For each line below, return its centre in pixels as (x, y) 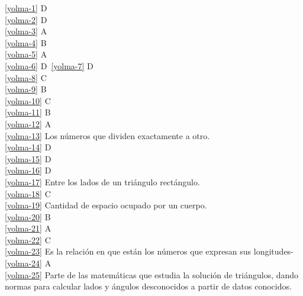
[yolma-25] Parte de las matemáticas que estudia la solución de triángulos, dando (152, 274)
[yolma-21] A (28, 228)
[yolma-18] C (28, 193)
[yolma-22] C (28, 239)
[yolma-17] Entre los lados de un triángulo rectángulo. (102, 181)
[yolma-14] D (28, 147)
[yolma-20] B (28, 216)
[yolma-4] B (26, 42)
